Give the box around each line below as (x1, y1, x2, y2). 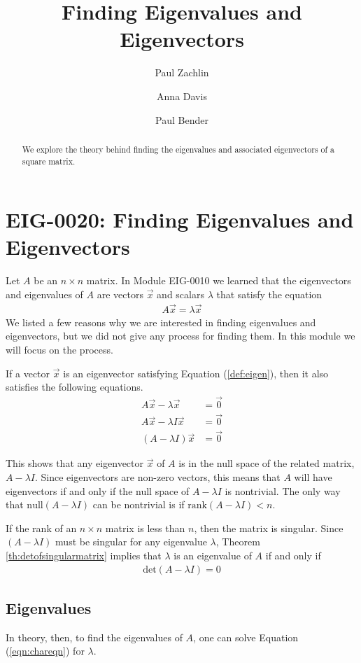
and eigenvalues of (6, 286, 83, 301)
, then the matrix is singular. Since (194, 520, 344, 535)
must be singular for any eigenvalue (55, 534, 207, 549)
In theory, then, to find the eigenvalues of (6, 629, 183, 644)
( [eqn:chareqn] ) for (6, 643, 85, 658)
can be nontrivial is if (92, 497, 185, 512)
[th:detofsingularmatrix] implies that (6, 548, 162, 563)
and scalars (157, 286, 204, 301)
